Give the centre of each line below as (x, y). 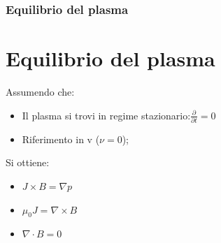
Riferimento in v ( (61, 139)
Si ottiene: (28, 162)
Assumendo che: (40, 91)
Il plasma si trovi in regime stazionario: (106, 115)
